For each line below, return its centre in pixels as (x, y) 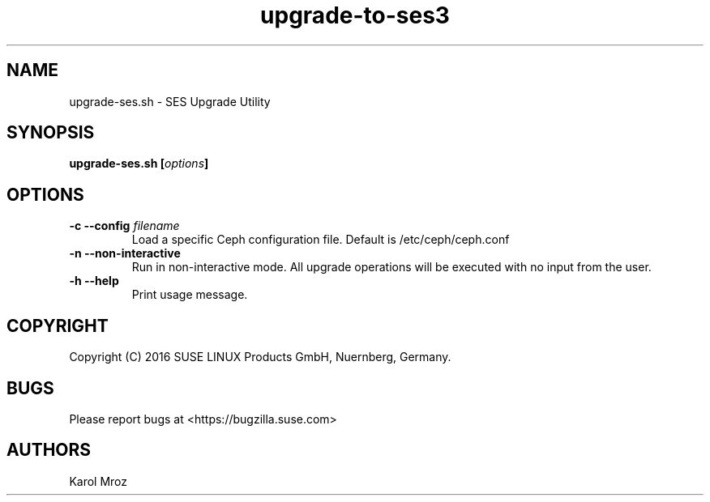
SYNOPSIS (51, 133)
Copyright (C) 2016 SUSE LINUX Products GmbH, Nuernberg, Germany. (260, 357)
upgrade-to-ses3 (355, 15)
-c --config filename (124, 226)
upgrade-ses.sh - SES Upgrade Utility (170, 101)
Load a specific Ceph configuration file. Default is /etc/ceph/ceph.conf (321, 240)
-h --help (94, 281)
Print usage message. (190, 295)
